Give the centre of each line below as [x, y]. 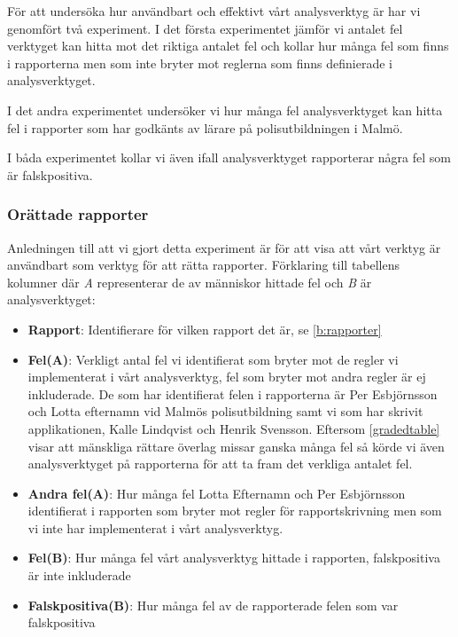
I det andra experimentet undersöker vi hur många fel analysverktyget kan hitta [225, 110]
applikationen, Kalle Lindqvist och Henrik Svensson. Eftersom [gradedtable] [234, 428]
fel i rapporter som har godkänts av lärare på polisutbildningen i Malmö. [205, 127]
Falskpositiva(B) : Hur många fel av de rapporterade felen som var [213, 605]
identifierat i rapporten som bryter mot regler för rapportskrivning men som [235, 511]
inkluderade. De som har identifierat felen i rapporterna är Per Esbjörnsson [233, 393]
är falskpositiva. [50, 174]
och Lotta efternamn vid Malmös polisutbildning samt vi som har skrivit [225, 411]
